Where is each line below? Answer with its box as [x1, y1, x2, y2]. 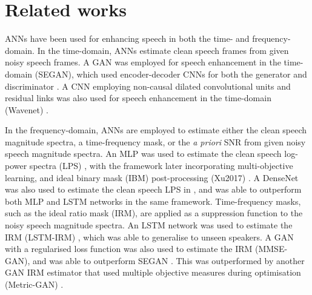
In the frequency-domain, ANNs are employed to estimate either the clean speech [5, 124, 307, 136]
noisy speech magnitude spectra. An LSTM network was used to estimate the [5, 219, 293, 231]
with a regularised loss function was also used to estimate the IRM [5, 242, 253, 255]
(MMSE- [254, 242, 288, 255]
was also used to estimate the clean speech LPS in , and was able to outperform [5, 183, 302, 196]
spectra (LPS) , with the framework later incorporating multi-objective [29, 159, 293, 172]
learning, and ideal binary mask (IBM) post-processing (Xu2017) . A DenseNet [5, 171, 299, 184]
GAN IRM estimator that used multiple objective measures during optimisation [5, 266, 301, 279]
